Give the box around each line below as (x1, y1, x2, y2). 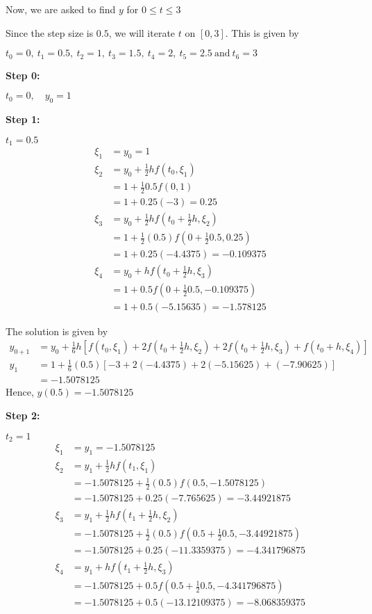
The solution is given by (6, 323, 108, 338)
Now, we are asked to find (6, 2, 116, 16)
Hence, (6, 385, 34, 399)
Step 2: (6, 407, 40, 422)
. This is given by (225, 25, 299, 40)
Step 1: (6, 112, 40, 127)
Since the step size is (6, 25, 94, 40)
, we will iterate (108, 25, 176, 40)
